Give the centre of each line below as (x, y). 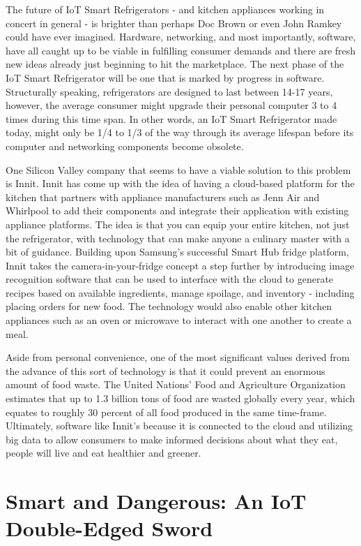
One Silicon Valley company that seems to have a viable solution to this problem (178, 169)
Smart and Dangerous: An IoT (156, 501)
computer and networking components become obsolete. (125, 146)
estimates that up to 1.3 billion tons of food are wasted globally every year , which (180, 398)
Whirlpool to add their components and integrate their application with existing (177, 211)
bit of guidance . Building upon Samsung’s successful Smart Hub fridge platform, (177, 252)
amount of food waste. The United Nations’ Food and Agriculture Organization (176, 384)
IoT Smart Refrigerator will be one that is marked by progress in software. (165, 77)
